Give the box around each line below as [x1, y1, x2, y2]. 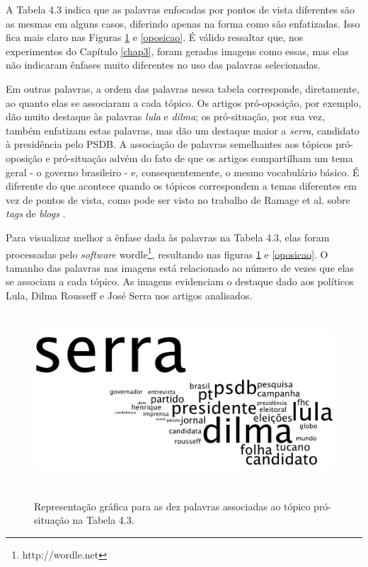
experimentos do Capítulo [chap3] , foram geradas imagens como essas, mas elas [6, 43, 349, 58]
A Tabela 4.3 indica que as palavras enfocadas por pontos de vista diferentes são [6, 2, 355, 16]
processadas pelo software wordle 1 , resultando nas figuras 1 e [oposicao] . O [6, 244, 328, 261]
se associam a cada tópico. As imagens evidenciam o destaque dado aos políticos [6, 274, 354, 289]
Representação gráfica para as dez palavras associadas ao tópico [34, 498, 311, 513]
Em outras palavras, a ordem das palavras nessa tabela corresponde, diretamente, [6, 81, 360, 96]
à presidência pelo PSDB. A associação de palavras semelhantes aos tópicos [6, 137, 333, 151]
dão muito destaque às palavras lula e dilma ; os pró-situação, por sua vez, [6, 109, 325, 124]
